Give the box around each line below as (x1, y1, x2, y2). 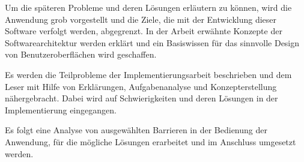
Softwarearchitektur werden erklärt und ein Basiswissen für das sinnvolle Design (5, 36, 300, 49)
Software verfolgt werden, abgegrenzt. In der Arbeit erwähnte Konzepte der (5, 25, 282, 37)
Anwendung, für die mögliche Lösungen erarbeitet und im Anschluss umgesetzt (5, 135, 296, 148)
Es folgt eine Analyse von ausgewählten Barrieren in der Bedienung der (5, 124, 267, 136)
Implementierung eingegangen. (5, 103, 117, 116)
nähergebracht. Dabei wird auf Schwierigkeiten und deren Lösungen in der (5, 92, 278, 104)
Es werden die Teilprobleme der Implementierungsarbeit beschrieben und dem (5, 68, 292, 80)
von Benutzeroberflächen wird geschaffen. (5, 48, 157, 61)
